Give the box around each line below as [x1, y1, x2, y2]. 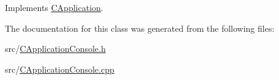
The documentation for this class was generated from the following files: [5, 21, 275, 34]
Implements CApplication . [5, 1, 103, 13]
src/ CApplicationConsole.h [5, 42, 106, 55]
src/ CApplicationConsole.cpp [5, 62, 114, 75]
